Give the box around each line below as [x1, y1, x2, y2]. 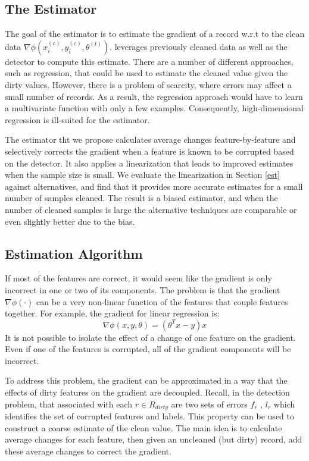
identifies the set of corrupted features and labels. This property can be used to [5, 410, 294, 422]
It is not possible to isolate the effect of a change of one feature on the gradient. [5, 331, 296, 343]
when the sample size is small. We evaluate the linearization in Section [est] [5, 168, 280, 181]
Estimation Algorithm [5, 244, 143, 262]
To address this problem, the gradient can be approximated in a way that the [5, 374, 288, 387]
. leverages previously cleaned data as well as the [110, 40, 288, 52]
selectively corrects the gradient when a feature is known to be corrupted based [5, 145, 294, 157]
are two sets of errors [171, 397, 248, 410]
